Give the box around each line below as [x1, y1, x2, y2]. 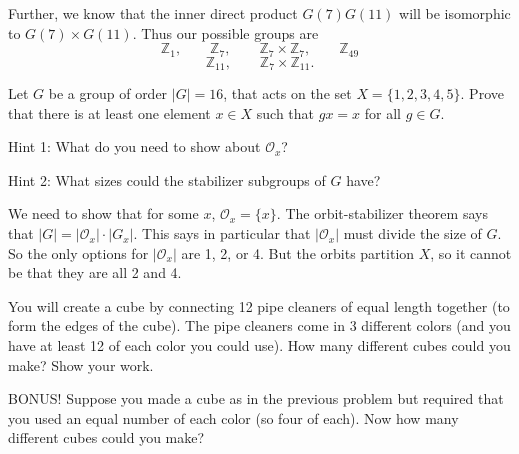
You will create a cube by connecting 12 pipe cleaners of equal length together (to [8, 295, 510, 316]
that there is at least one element [8, 102, 211, 123]
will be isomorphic [399, 3, 511, 23]
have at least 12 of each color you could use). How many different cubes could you [8, 335, 511, 356]
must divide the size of [343, 223, 482, 244]
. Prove [460, 83, 504, 104]
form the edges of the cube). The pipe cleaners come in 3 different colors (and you [8, 315, 511, 336]
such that [256, 102, 315, 123]
